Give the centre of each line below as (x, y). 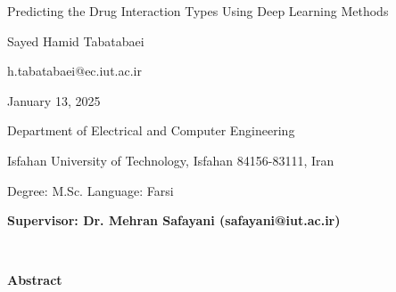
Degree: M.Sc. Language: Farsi (91, 190)
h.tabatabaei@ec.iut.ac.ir (74, 71)
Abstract (35, 280)
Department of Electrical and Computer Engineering (151, 130)
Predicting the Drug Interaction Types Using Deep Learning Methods (198, 11)
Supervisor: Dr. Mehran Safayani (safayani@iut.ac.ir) (174, 220)
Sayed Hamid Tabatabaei (76, 41)
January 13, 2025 (54, 100)
